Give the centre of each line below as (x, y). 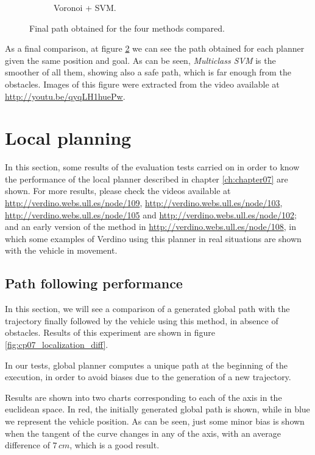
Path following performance (94, 283)
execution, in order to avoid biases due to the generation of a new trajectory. (148, 377)
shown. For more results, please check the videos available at (118, 191)
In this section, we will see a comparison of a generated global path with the (147, 309)
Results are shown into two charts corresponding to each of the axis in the (143, 397)
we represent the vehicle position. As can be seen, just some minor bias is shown (155, 421)
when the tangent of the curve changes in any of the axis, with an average (143, 433)
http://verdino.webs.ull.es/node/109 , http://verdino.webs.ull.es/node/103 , (144, 203)
